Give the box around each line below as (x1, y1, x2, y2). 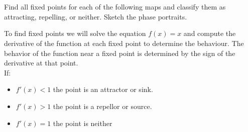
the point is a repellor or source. (53, 100, 152, 111)
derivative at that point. (4, 57, 78, 68)
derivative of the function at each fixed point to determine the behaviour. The (4, 37, 244, 48)
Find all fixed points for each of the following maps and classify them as (4, 1, 226, 12)
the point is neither (53, 117, 112, 128)
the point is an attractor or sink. (53, 84, 153, 94)
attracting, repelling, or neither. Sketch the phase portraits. (4, 11, 187, 21)
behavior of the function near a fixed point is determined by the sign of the (4, 47, 235, 58)
